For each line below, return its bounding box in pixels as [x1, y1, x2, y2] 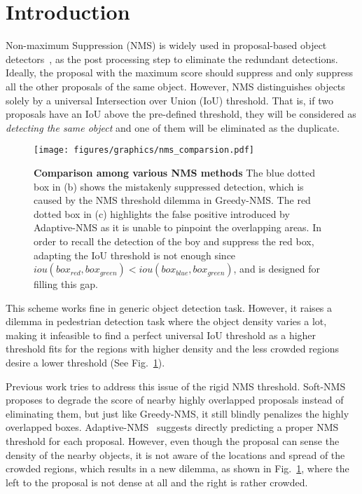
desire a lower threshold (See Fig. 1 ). [6, 355, 165, 370]
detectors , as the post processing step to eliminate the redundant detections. [6, 51, 338, 66]
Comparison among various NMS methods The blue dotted [34, 165, 316, 179]
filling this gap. [34, 277, 98, 291]
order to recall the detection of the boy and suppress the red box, [34, 233, 314, 248]
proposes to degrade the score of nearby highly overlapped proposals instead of [6, 392, 344, 407]
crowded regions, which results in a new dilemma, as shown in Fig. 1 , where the [6, 461, 349, 476]
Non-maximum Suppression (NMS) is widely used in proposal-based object [6, 38, 327, 53]
